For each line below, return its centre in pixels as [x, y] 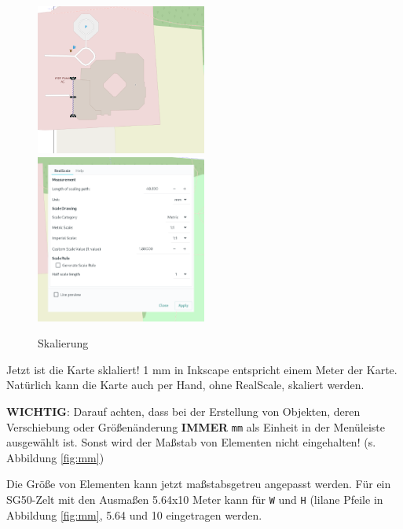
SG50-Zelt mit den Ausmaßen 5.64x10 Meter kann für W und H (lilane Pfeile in [195, 500]
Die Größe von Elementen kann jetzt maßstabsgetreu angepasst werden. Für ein [199, 484]
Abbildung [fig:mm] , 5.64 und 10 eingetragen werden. [134, 514]
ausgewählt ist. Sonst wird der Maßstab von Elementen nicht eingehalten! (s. [191, 442]
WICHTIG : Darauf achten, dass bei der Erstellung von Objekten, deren [183, 411]
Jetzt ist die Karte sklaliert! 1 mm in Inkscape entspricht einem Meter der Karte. [202, 369]
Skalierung [63, 343]
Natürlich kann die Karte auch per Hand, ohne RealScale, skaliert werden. [185, 385]
